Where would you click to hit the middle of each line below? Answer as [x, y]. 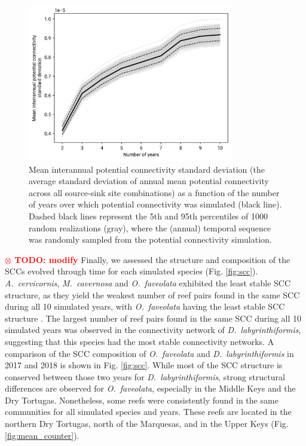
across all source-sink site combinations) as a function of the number [154, 192]
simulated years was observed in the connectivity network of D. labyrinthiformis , [153, 330]
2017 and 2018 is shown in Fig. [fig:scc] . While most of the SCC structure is [144, 365]
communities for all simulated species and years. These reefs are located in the [148, 412]
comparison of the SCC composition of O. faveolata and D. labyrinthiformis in [149, 353]
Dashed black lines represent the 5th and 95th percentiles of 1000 [148, 216]
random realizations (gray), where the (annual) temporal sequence [150, 227]
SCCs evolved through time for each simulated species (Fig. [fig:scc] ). [131, 271]
